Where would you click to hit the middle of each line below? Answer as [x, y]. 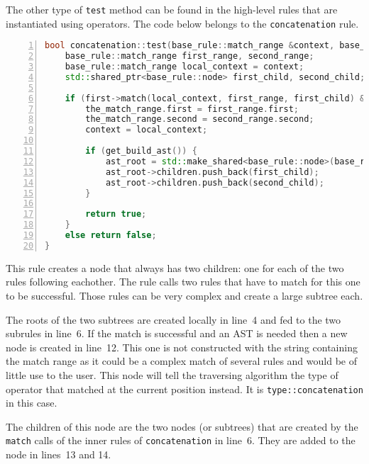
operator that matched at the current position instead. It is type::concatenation [184, 389]
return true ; [116, 214]
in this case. [32, 403]
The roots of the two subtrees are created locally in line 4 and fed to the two [174, 319]
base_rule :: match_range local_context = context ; [184, 67]
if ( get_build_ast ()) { [141, 151]
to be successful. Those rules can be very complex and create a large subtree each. [184, 295]
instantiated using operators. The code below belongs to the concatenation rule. [182, 23]
